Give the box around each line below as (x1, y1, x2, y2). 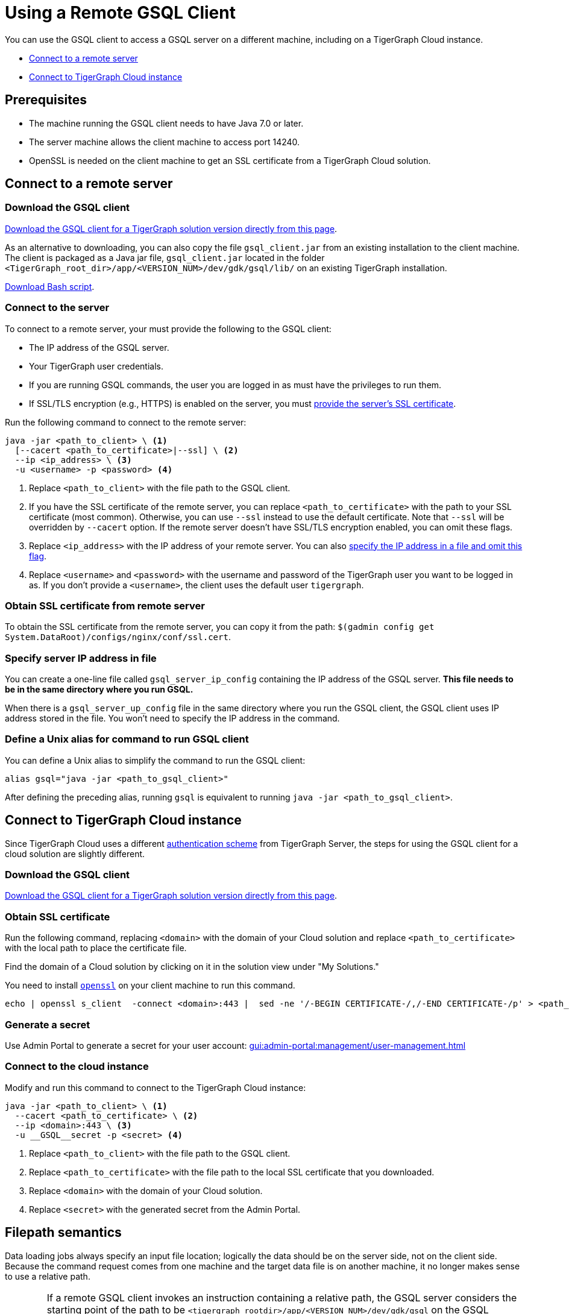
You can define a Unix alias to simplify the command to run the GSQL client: (5, 755, 306, 765)
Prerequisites (5, 92, 87, 108)
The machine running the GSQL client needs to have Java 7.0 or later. (29, 118, 304, 128)
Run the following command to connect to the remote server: (5, 417, 247, 427)
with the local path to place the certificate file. (5, 943, 187, 954)
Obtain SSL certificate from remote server (5, 599, 205, 612)
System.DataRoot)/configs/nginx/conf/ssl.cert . (5, 632, 231, 643)
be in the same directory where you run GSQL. (5, 684, 193, 695)
